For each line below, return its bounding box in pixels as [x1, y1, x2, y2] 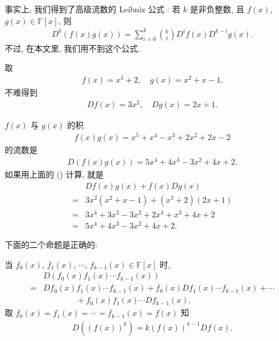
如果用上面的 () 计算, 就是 [5, 168, 104, 180]
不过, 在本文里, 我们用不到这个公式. [5, 42, 140, 54]
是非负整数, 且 [190, 3, 244, 15]
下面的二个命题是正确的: [5, 238, 97, 250]
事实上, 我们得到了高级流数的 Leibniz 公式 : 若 [5, 3, 181, 15]
